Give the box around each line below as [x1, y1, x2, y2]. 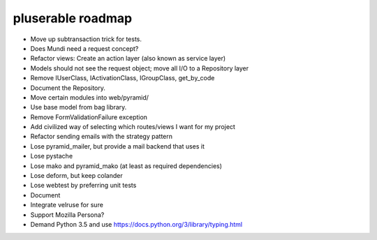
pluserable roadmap [13, 10, 133, 26]
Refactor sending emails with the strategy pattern [30, 133, 173, 141]
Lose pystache [30, 152, 73, 160]
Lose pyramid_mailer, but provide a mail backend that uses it [30, 142, 205, 150]
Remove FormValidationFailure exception [30, 112, 148, 121]
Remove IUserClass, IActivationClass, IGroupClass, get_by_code [30, 74, 215, 82]
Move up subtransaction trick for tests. [30, 35, 142, 43]
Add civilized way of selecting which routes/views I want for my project [30, 123, 235, 131]
